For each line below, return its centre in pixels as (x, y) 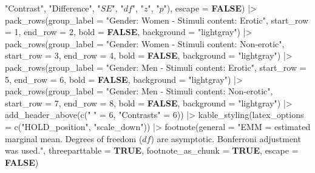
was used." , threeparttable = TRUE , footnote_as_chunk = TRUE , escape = (152, 150)
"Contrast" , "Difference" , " (53, 8)
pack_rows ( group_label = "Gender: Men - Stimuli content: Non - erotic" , (139, 91)
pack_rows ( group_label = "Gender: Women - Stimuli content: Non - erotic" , (145, 43)
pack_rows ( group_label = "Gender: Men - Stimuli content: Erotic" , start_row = (156, 67)
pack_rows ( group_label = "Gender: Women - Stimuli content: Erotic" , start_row (157, 20)
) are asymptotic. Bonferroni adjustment (226, 138)
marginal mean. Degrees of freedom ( (74, 138)
